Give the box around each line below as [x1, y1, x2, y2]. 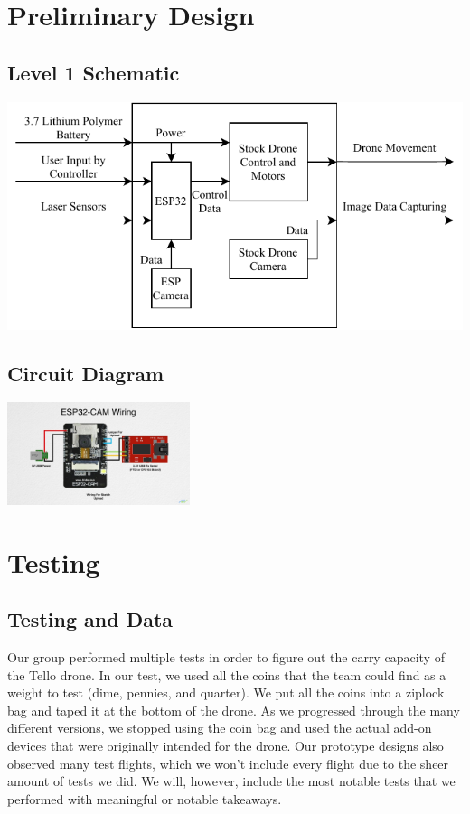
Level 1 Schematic [7, 58, 180, 86]
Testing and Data [7, 605, 174, 633]
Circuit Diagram [7, 359, 164, 387]
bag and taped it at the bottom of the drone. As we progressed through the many [7, 700, 460, 719]
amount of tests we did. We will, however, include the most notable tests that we [7, 772, 456, 791]
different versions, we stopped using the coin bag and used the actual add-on [7, 718, 432, 737]
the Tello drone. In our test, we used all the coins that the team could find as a [7, 665, 446, 684]
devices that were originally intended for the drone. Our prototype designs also [7, 735, 444, 754]
